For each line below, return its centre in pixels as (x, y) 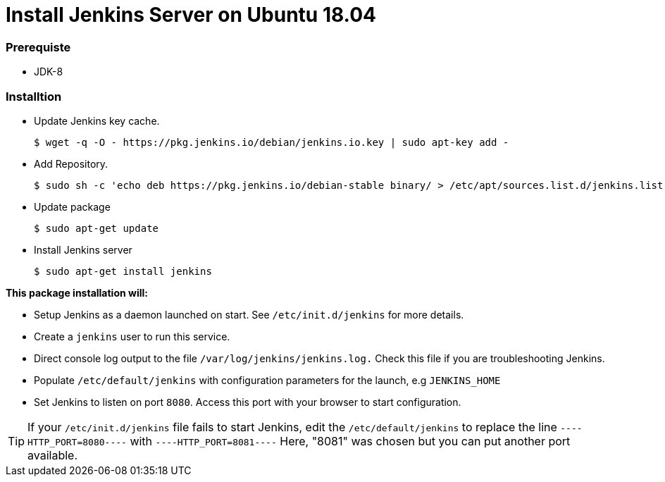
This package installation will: (77, 292)
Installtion (34, 96)
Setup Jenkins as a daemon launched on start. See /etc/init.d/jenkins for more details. (249, 314)
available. (52, 455)
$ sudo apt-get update (97, 228)
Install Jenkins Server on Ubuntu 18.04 (191, 15)
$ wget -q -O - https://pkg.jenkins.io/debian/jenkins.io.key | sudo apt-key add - (272, 142)
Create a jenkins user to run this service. (132, 336)
